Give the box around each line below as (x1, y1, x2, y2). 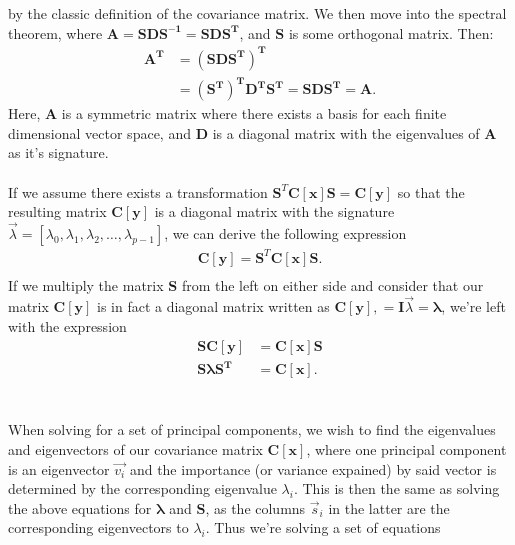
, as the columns (205, 497, 306, 518)
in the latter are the (328, 497, 450, 518)
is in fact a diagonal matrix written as (97, 296, 330, 317)
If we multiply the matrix (8, 274, 164, 295)
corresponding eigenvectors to (8, 517, 189, 538)
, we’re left (441, 296, 506, 317)
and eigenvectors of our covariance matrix (8, 438, 263, 459)
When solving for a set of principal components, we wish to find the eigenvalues (8, 419, 496, 440)
